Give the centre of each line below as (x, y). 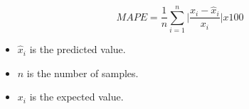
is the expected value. (76, 97)
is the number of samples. (83, 73)
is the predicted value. (78, 49)
